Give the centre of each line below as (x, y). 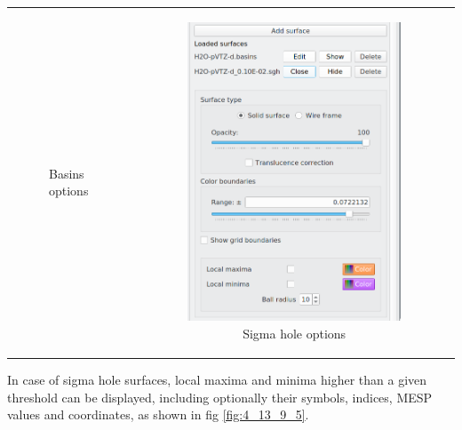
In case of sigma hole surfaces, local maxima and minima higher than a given (217, 379)
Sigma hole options (295, 333)
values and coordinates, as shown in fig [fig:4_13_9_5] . (158, 414)
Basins (67, 173)
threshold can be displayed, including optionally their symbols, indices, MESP (220, 397)
